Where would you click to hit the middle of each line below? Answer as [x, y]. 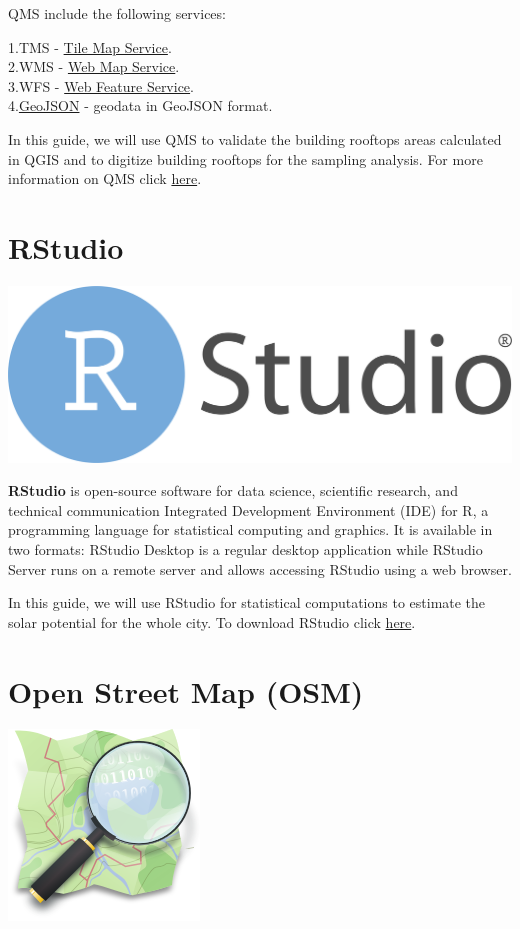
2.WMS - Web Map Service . [94, 66]
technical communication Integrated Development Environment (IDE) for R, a [248, 509]
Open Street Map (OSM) [186, 690]
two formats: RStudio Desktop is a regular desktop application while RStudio [245, 548]
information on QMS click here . [105, 178]
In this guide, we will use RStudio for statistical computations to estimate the [247, 602]
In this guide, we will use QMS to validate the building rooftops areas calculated [255, 138]
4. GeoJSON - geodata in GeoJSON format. [140, 105]
